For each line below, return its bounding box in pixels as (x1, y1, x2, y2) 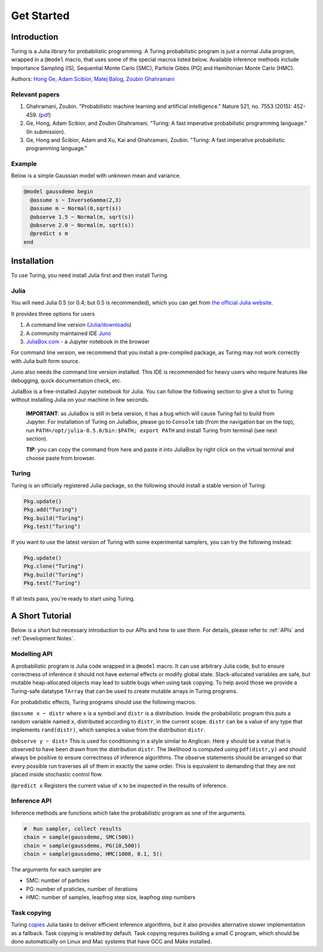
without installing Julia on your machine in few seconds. (11, 396, 150, 403)
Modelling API (11, 650, 53, 658)
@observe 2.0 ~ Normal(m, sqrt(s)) (30, 222, 135, 229)
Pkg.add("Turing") (23, 507, 78, 513)
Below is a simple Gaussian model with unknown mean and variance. (11, 172, 181, 179)
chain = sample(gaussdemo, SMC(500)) (23, 834, 135, 840)
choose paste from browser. (26, 454, 96, 462)
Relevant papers (11, 91, 60, 98)
